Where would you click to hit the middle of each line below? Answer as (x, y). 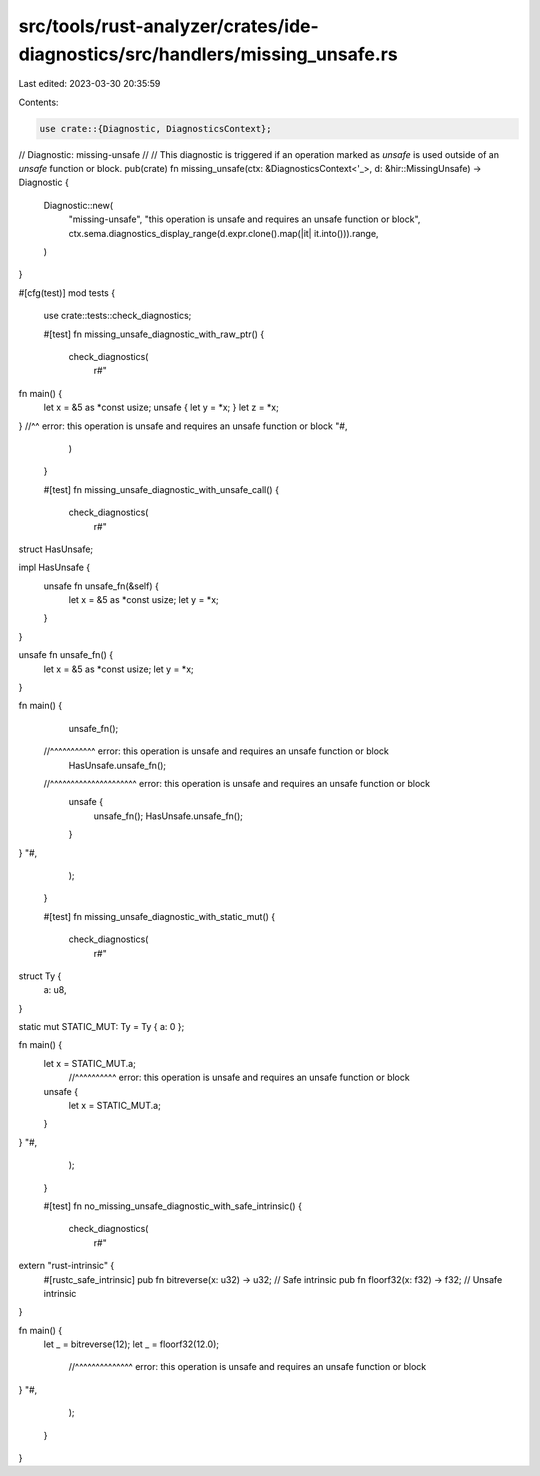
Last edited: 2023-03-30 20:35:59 (89, 84)
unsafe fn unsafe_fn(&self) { (101, 586)
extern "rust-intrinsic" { (66, 1266)
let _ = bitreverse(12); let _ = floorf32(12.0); (131, 1344)
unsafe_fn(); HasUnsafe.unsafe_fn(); (168, 816)
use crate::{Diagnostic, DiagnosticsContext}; (155, 128)
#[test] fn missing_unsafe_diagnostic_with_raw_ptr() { (154, 334)
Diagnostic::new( (78, 205)
